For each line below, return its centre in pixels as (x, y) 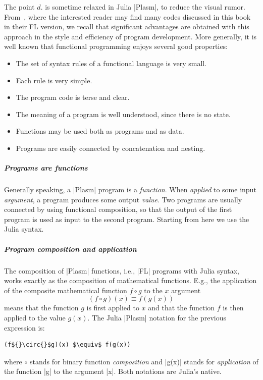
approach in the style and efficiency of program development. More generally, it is (130, 36)
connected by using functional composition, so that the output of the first (118, 209)
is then (233, 308)
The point (19, 7)
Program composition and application (70, 249)
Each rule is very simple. (54, 80)
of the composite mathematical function (66, 290)
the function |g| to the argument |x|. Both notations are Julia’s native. (113, 371)
